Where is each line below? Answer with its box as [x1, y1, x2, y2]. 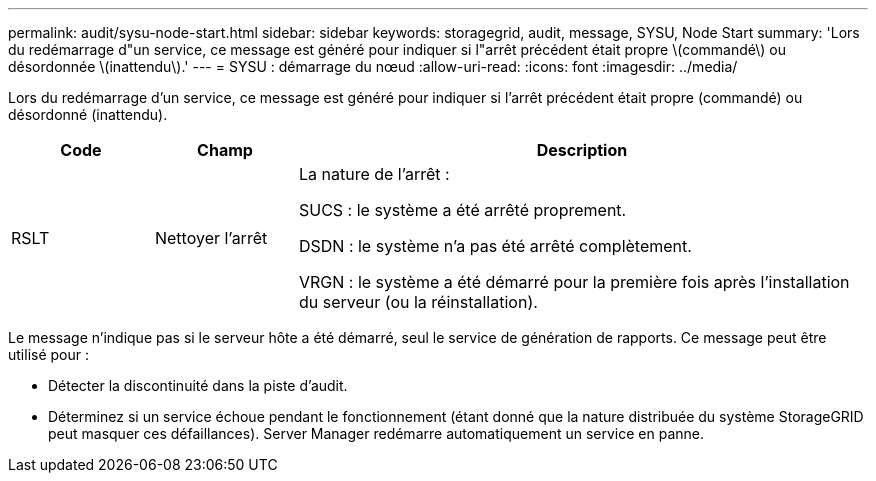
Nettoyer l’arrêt [154, 228, 268, 248]
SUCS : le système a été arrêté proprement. [298, 200, 627, 220]
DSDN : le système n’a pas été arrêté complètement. [298, 236, 692, 256]
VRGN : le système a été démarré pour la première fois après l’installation [298, 272, 850, 292]
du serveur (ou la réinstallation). [298, 292, 538, 312]
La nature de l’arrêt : [298, 164, 450, 184]
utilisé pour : [8, 346, 90, 363]
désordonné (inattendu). [8, 106, 168, 123]
